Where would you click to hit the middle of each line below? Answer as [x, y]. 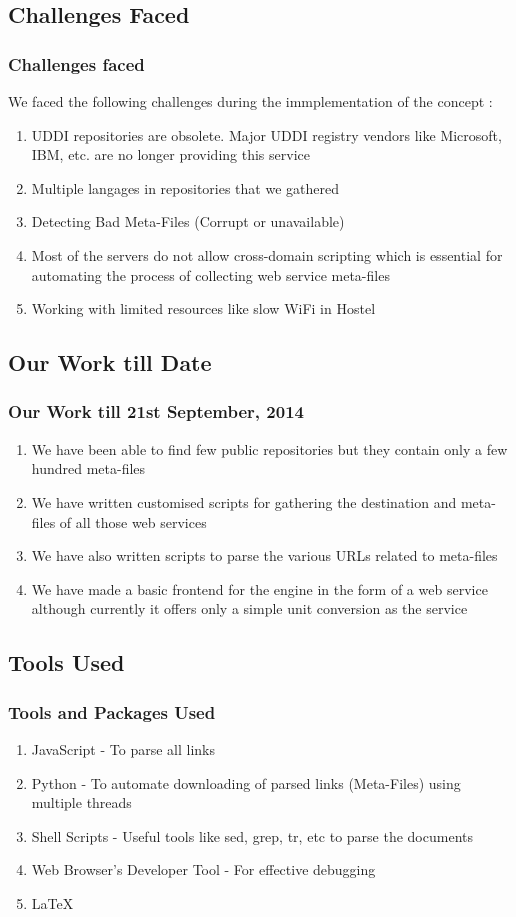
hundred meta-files [88, 468]
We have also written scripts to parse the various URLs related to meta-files [264, 555]
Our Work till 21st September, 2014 [156, 411]
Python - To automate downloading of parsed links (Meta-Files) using [246, 782]
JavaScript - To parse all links [123, 748]
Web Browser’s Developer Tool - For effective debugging [203, 869]
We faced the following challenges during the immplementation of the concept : [250, 101]
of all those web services [133, 521]
